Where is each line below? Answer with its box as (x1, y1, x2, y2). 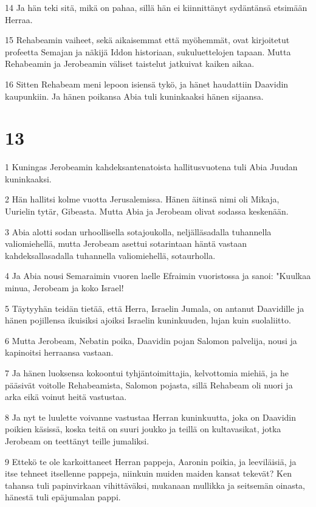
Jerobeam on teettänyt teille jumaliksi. (5, 434, 149, 447)
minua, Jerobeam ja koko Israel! (5, 281, 124, 294)
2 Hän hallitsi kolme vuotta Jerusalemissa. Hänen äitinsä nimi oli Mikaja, (5, 193, 280, 205)
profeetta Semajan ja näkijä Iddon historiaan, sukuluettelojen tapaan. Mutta (5, 45, 291, 58)
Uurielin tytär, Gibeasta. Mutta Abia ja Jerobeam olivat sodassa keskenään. (5, 205, 289, 218)
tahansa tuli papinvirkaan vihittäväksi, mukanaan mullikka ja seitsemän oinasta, (5, 478, 305, 491)
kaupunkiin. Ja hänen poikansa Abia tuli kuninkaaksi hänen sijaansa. (5, 89, 264, 102)
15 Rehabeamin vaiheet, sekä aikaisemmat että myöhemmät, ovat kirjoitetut (5, 33, 290, 46)
